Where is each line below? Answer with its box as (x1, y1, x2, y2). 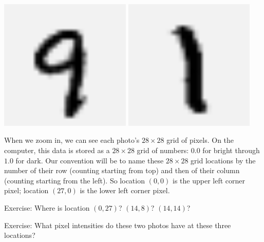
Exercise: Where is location (4, 202, 90, 213)
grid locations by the (191, 155, 256, 165)
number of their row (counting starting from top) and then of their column (4, 165, 240, 176)
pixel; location (4, 185, 49, 196)
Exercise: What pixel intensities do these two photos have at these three (4, 219, 231, 230)
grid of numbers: (137, 145, 189, 156)
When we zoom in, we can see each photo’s (4, 135, 140, 145)
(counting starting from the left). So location (4, 175, 145, 185)
